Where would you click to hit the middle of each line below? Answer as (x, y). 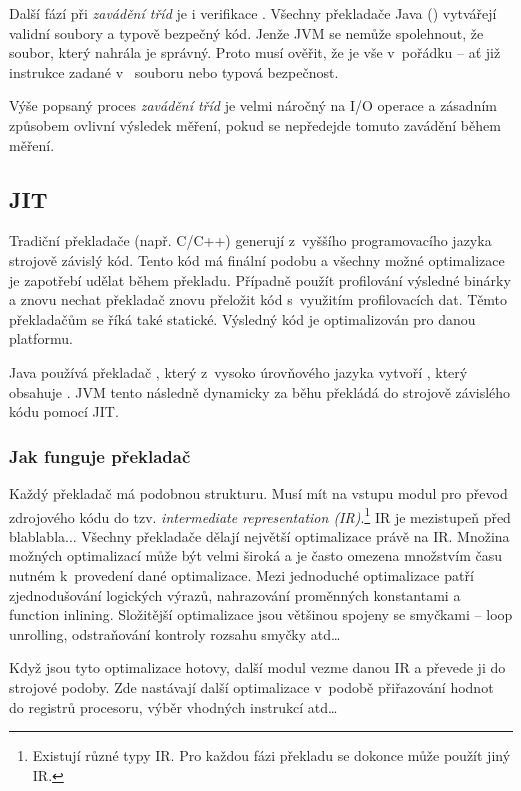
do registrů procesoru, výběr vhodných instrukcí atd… (173, 706)
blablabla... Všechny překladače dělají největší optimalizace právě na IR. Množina (259, 535)
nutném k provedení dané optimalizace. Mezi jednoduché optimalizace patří (241, 574)
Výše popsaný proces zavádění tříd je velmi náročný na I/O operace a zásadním (253, 105)
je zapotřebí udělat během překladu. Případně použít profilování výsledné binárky (260, 279)
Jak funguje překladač (100, 455)
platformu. (41, 338)
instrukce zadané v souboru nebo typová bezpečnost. (174, 71)
